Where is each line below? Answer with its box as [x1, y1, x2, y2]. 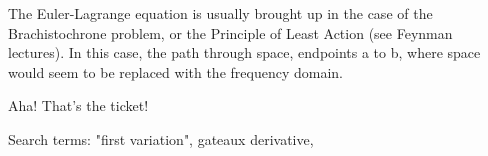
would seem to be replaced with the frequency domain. [8, 61, 343, 82]
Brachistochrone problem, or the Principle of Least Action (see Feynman [8, 22, 453, 43]
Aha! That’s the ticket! [8, 95, 149, 116]
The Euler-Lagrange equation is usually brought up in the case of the [8, 3, 433, 23]
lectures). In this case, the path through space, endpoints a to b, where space [8, 42, 481, 63]
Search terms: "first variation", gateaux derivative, [8, 128, 314, 149]
